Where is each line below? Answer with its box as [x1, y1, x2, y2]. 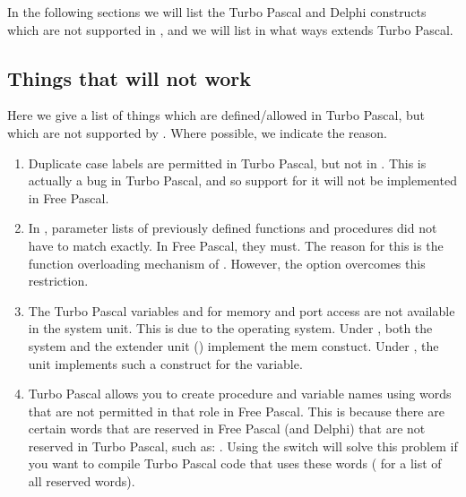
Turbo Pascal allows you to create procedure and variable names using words [28, 384, 452, 403]
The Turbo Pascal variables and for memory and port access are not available [28, 301, 455, 320]
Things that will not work [7, 64, 252, 91]
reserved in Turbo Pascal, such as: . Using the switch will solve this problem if [28, 436, 458, 455]
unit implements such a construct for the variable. [28, 354, 303, 373]
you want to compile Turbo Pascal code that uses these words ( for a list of [28, 454, 442, 473]
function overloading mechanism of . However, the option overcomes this [28, 253, 426, 272]
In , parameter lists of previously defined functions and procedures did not [28, 219, 437, 237]
